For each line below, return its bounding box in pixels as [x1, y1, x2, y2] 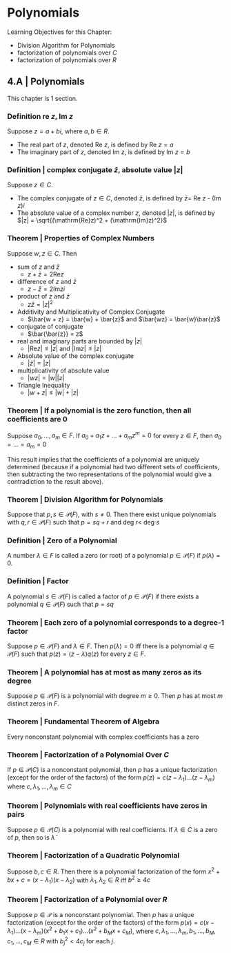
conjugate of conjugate [17, 323, 84, 331]
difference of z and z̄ [17, 277, 77, 285]
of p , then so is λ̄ [7, 833, 55, 841]
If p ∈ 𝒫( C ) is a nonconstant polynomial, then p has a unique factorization [7, 765, 217, 773]
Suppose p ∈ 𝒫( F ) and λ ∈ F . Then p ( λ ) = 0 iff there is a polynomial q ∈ [7, 642, 215, 650]
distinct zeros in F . [7, 699, 60, 708]
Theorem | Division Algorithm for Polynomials [7, 494, 163, 504]
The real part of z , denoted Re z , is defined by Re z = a [17, 140, 174, 149]
